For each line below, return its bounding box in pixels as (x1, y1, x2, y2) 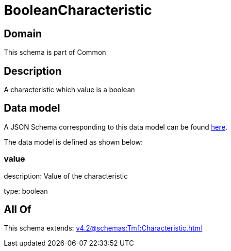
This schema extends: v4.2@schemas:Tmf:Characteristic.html (4, 224, 202, 233)
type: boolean (4, 186, 48, 195)
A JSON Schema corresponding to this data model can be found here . (4, 122, 228, 131)
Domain (4, 27, 42, 40)
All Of (4, 203, 32, 216)
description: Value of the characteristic (4, 171, 128, 180)
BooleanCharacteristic (4, 2, 152, 18)
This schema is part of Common (4, 48, 106, 57)
